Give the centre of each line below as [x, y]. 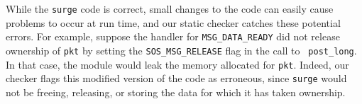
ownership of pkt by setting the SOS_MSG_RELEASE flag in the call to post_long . [181, 50]
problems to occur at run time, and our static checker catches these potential [173, 22]
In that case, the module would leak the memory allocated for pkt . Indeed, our [177, 64]
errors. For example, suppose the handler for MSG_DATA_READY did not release [173, 36]
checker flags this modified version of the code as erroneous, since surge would [176, 78]
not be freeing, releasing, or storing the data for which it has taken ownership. [176, 92]
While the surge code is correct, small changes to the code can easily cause [170, 8]
